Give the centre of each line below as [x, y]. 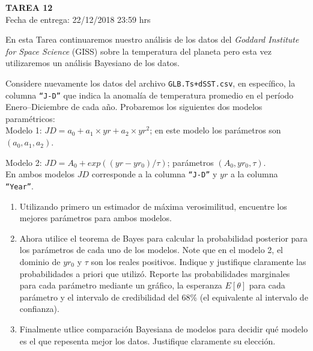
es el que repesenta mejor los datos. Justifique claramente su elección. [147, 340]
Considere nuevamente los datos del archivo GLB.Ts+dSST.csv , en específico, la [150, 83]
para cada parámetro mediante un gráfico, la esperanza [121, 285]
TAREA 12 [29, 7]
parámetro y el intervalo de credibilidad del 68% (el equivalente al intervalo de [164, 297]
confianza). [39, 309]
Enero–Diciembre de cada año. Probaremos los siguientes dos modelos [134, 107]
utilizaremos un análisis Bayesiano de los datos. [93, 63]
